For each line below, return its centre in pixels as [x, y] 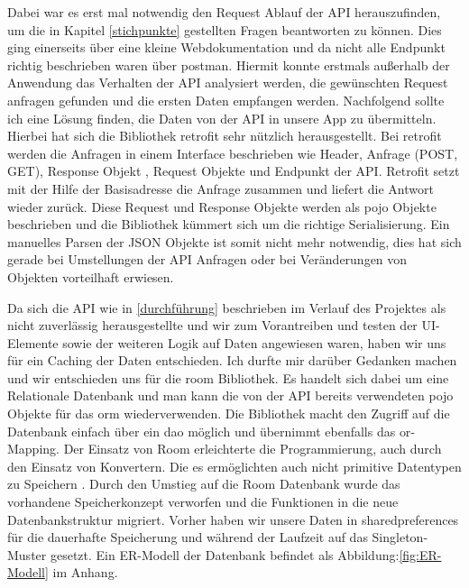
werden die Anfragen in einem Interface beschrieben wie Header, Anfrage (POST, [233, 153]
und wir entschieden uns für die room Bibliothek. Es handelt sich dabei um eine [228, 377]
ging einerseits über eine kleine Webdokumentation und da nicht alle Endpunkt [226, 47]
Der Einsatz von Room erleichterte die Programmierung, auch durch [253, 449]
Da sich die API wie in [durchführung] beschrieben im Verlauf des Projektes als [227, 307]
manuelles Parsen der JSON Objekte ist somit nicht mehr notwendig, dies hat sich [234, 241]
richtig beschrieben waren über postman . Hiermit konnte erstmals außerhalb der [229, 64]
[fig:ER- [420, 554]
